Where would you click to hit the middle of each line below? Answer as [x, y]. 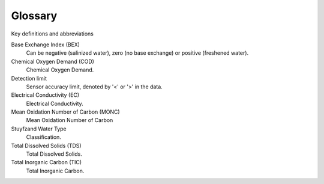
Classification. [43, 137]
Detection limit [29, 78]
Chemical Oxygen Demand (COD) [52, 61]
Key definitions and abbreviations [52, 34]
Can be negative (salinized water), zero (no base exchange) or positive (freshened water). [137, 53]
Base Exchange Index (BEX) [46, 44]
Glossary [34, 16]
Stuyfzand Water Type [39, 129]
